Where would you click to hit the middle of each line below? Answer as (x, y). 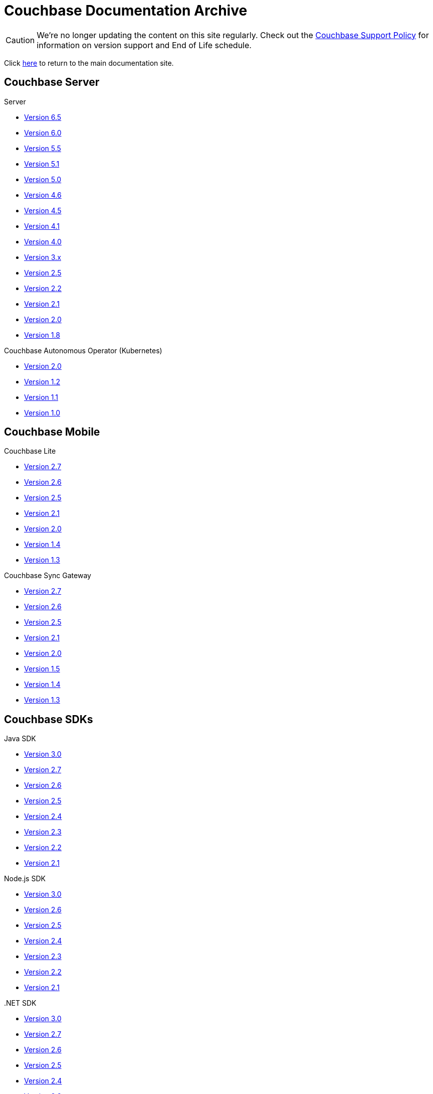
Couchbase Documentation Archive (126, 11)
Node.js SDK (25, 879)
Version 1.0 (42, 413)
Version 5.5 (43, 148)
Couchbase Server (52, 82)
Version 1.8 (42, 335)
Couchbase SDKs (49, 719)
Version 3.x (43, 257)
